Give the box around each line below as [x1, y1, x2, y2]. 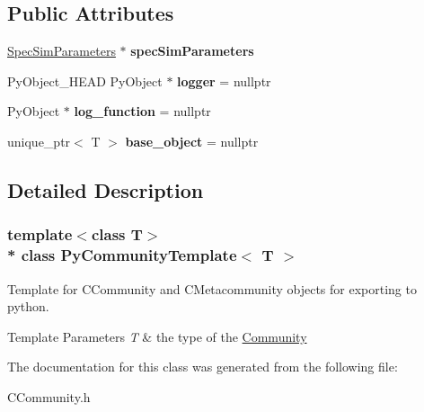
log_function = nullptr [74, 102, 211, 121]
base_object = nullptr [125, 131, 259, 150]
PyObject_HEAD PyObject [7, 71, 163, 90]
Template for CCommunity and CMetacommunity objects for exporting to [7, 279, 417, 298]
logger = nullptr [177, 71, 271, 90]
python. [7, 297, 49, 316]
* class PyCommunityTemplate [7, 244, 237, 266]
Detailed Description [7, 175, 204, 203]
